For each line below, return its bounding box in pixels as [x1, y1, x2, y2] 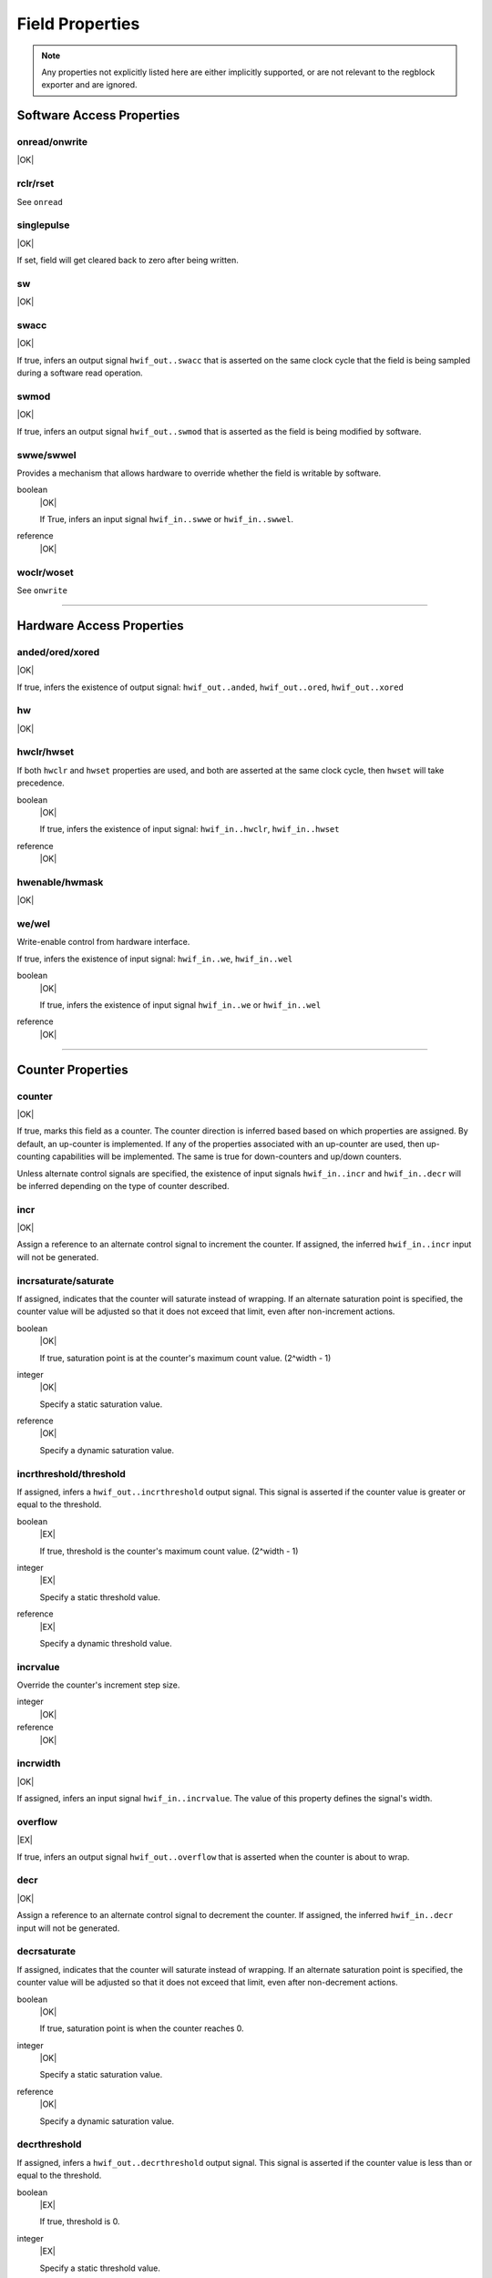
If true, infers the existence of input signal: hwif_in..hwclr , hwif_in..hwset [39, 824, 340, 835]
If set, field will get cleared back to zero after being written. [16, 255, 239, 266]
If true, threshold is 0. [39, 2216, 120, 2227]
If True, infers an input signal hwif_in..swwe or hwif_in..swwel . [39, 514, 294, 525]
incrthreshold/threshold [16, 1467, 127, 1480]
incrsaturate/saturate [16, 1274, 114, 1287]
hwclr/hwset [16, 745, 75, 758]
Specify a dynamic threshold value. [39, 1637, 172, 1648]
